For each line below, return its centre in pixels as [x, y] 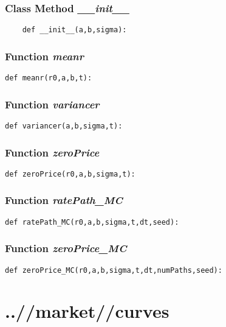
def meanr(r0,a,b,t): [49, 78]
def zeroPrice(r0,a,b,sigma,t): [70, 174]
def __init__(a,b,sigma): [74, 30]
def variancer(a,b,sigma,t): [64, 126]
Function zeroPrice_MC [66, 248]
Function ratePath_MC [64, 200]
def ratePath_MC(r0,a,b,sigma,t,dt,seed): [92, 222]
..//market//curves [87, 311]
